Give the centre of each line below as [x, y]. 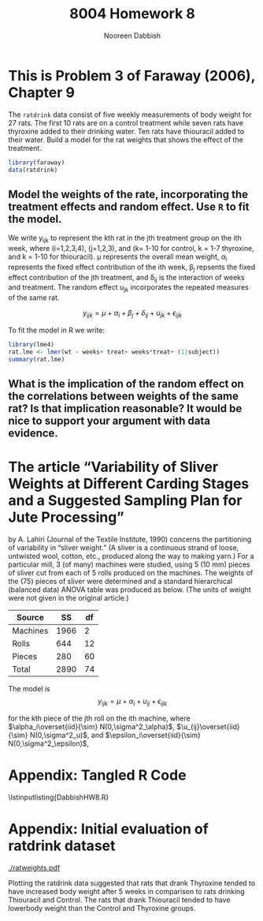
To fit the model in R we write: [56, 330]
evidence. [33, 434]
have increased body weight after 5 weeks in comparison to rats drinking [127, 891]
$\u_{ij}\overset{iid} [208, 726]
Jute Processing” [66, 517]
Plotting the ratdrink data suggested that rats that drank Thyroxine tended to [132, 883]
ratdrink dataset [62, 846]
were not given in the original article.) [69, 597]
